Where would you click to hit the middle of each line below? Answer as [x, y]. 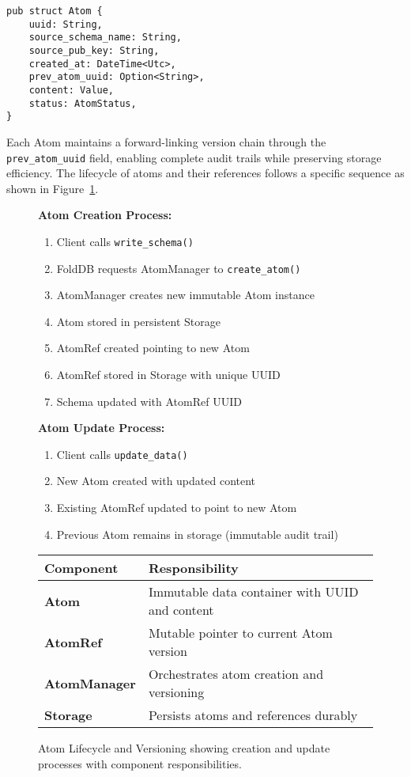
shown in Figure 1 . [53, 188]
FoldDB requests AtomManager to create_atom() [179, 268]
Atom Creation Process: [105, 215]
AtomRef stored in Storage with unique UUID [168, 375]
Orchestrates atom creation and [236, 674]
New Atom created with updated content [156, 481]
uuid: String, [66, 24]
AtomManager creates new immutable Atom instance [185, 295]
